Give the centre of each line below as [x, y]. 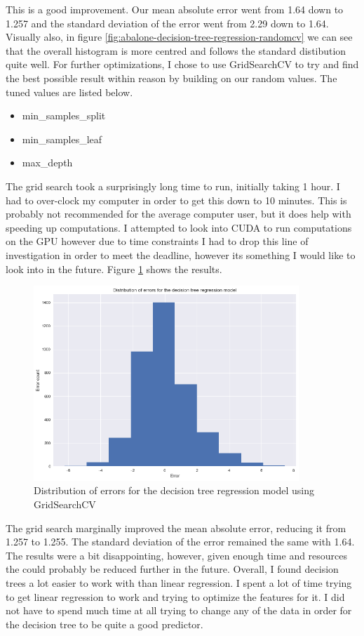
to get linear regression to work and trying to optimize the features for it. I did [175, 596]
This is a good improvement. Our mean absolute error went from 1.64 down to [175, 9]
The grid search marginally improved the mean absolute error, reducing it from [176, 528]
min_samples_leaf [62, 139]
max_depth [47, 163]
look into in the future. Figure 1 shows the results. [114, 269]
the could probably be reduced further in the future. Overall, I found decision [172, 569]
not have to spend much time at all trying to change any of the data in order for [179, 610]
